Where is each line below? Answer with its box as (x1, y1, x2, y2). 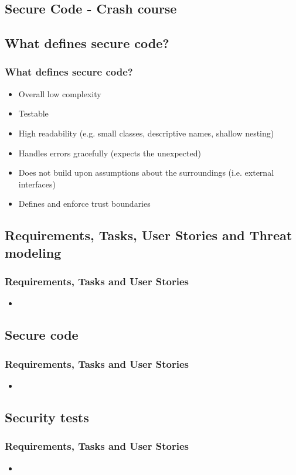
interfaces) (18, 177, 56, 190)
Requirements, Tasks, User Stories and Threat (5, 226, 292, 244)
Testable (18, 107, 49, 119)
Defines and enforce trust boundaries (18, 197, 151, 210)
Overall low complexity (18, 87, 101, 100)
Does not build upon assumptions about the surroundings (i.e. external (18, 166, 274, 179)
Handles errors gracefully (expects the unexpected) (18, 146, 201, 159)
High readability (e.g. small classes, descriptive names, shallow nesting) (18, 127, 274, 139)
